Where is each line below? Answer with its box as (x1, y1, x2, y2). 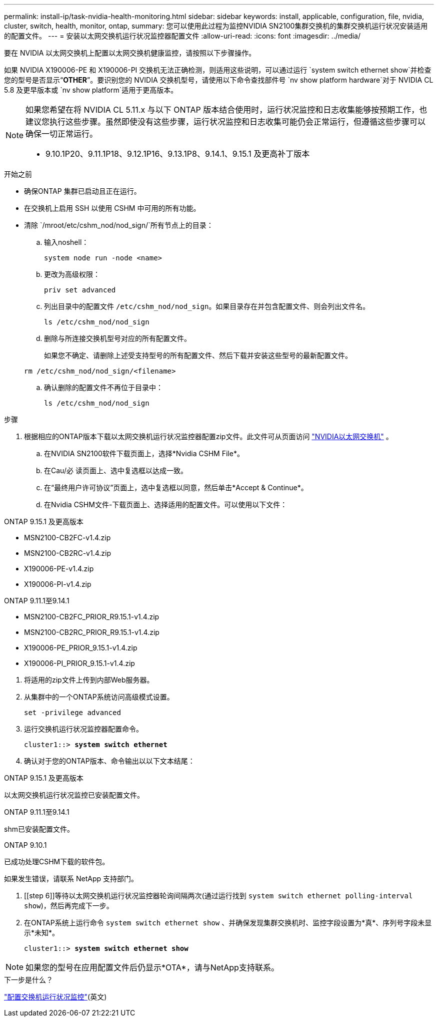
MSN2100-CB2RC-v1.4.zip (24, 549, 111, 557)
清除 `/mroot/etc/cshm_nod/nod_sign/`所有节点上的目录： (24, 221, 213, 229)
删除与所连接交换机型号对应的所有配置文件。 (44, 334, 191, 343)
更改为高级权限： (44, 270, 100, 278)
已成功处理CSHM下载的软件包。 (4, 857, 109, 866)
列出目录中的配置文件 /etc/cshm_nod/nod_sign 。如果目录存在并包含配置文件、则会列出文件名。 (44, 302, 370, 310)
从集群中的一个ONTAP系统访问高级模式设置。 (24, 693, 174, 701)
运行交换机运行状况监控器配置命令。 (24, 725, 143, 733)
